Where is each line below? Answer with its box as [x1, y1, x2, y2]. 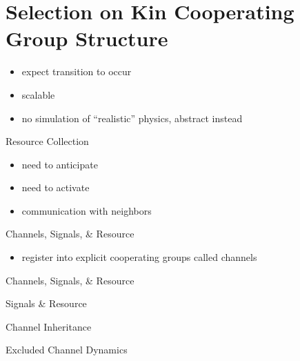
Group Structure [6, 24, 168, 52]
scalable [21, 87, 55, 101]
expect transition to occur [21, 64, 132, 79]
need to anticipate [21, 157, 98, 171]
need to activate [21, 180, 90, 195]
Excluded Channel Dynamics [6, 342, 128, 357]
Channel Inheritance [6, 319, 92, 333]
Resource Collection [6, 134, 89, 148]
